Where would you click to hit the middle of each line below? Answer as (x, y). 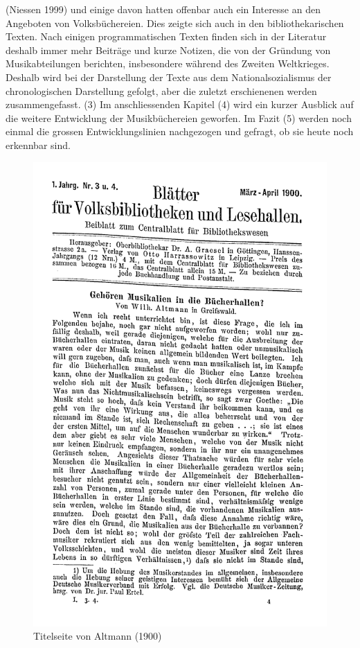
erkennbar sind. (38, 145)
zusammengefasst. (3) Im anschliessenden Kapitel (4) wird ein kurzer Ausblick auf (180, 104)
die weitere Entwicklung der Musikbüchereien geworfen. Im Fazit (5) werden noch (179, 117)
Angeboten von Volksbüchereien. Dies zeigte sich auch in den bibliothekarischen (175, 23)
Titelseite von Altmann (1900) (98, 636)
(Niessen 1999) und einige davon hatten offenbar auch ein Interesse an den (163, 9)
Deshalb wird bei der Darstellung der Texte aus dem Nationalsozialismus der (169, 77)
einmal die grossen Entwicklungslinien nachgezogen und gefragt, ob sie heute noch (180, 131)
